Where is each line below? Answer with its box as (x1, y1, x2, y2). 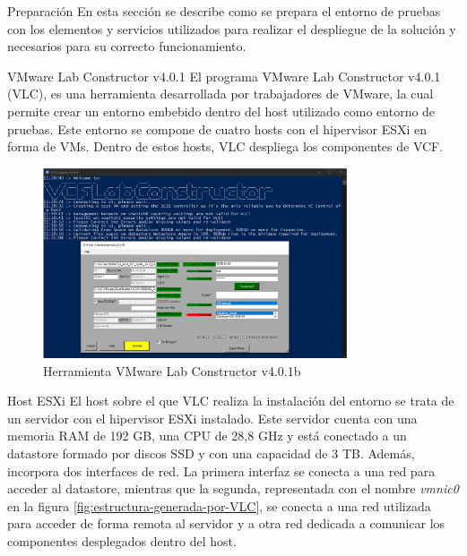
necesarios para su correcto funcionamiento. (7, 37, 246, 56)
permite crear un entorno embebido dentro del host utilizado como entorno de (7, 101, 436, 120)
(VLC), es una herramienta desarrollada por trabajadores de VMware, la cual (7, 84, 434, 103)
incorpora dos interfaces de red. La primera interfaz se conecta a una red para (7, 461, 436, 480)
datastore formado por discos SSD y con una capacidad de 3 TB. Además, (7, 444, 415, 463)
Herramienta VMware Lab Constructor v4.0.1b (43, 361, 301, 380)
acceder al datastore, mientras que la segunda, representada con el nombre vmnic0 (7, 479, 459, 498)
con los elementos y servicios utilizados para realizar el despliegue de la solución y (7, 19, 456, 38)
